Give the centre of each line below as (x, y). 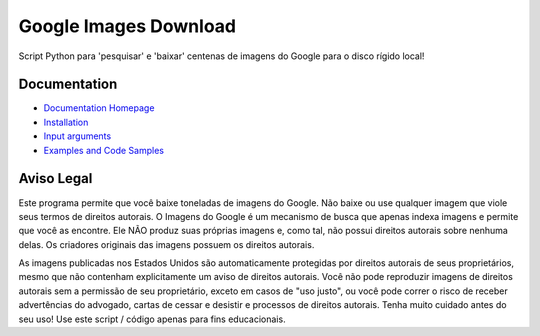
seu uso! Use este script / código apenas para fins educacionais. (152, 319)
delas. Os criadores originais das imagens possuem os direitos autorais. (166, 244)
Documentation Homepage (99, 108)
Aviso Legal (55, 178)
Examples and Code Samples (104, 150)
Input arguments (77, 136)
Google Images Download (127, 26)
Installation (66, 122)
